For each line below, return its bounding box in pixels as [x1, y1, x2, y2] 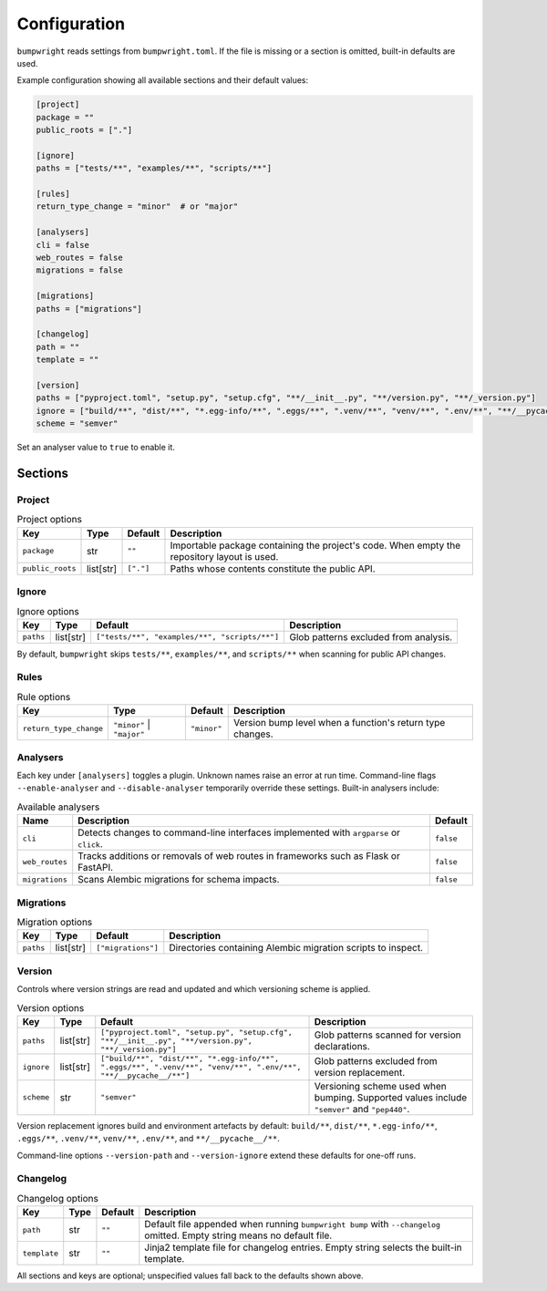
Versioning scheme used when [314, 1079, 447, 1092]
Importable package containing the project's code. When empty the [170, 539, 461, 552]
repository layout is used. [170, 550, 279, 563]
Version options [16, 1001, 85, 1014]
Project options [16, 513, 82, 526]
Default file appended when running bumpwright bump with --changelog [144, 1218, 441, 1231]
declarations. [314, 1040, 371, 1053]
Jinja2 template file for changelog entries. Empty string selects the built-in [144, 1241, 462, 1254]
